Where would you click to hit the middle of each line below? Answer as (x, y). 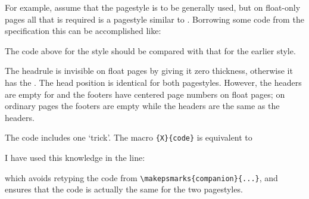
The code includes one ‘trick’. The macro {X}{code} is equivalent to (129, 137)
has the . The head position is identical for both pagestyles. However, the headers (153, 82)
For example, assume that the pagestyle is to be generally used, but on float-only (153, 7)
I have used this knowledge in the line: (75, 157)
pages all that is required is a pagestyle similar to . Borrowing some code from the (154, 19)
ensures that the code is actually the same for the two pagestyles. (124, 189)
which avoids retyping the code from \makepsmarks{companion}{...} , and (141, 177)
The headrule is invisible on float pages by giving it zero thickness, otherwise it (149, 71)
